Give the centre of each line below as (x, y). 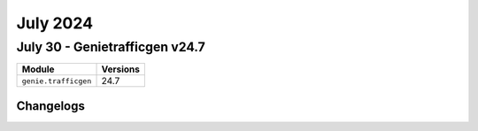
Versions (121, 69)
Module (38, 69)
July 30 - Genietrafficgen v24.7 (111, 47)
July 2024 (54, 23)
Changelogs (51, 106)
